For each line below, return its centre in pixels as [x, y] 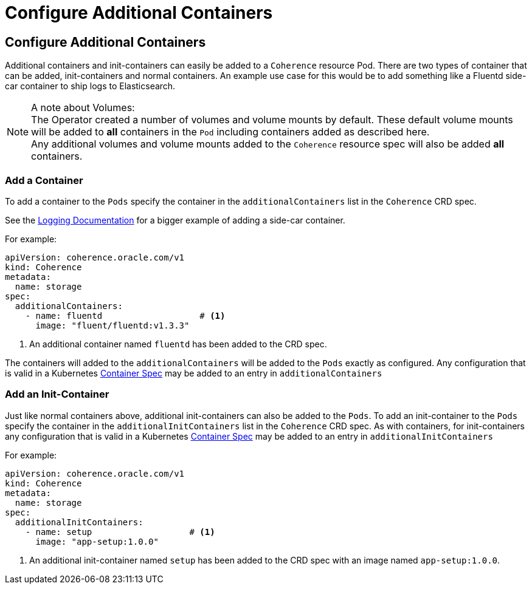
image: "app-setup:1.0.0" [97, 541]
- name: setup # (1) [120, 532]
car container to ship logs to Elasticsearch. [90, 86]
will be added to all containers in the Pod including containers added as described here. [230, 132]
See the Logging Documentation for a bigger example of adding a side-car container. [175, 220]
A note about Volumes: [83, 108]
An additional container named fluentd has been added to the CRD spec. [178, 344]
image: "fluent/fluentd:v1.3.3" [112, 325]
